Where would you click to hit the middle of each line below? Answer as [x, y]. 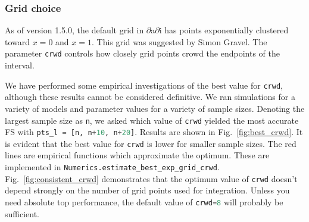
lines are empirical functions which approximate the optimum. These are [137, 155]
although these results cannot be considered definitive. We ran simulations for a [150, 97]
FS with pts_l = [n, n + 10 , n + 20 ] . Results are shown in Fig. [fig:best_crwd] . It [154, 132]
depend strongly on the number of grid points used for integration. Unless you [147, 190]
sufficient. [22, 213]
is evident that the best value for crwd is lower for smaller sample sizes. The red [151, 143]
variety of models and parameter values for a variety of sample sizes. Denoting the [155, 108]
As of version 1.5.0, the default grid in [74, 30]
